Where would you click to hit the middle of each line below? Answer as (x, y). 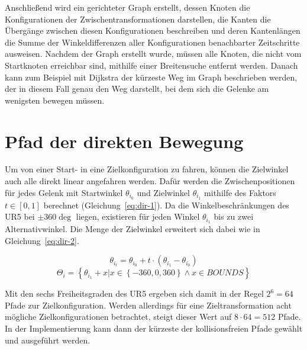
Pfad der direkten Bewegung (124, 141)
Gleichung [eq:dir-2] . (42, 240)
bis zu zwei (234, 216)
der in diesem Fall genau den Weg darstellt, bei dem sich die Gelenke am (137, 89)
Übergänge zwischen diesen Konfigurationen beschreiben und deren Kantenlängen (153, 30)
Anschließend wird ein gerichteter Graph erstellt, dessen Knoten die (127, 7)
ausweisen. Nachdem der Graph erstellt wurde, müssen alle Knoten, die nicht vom (153, 54)
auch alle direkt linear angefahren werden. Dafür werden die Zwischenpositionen (150, 181)
